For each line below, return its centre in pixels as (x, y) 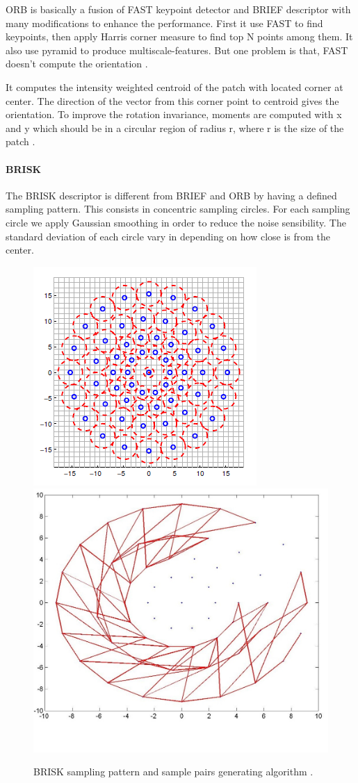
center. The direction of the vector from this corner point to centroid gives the (172, 100)
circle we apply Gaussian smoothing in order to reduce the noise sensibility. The (176, 222)
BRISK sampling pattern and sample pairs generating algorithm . (173, 772)
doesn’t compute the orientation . (77, 64)
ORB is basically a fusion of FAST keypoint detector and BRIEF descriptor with (178, 9)
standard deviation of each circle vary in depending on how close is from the (168, 236)
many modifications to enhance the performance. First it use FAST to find (164, 23)
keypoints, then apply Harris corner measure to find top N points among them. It (179, 36)
